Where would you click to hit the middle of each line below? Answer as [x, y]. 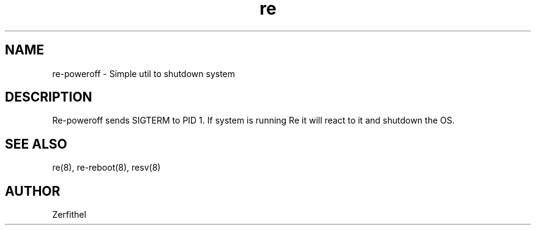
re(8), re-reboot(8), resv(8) [106, 168]
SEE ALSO [36, 144]
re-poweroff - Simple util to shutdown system [144, 73]
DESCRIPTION [49, 97]
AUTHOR [33, 191]
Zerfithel [69, 215]
